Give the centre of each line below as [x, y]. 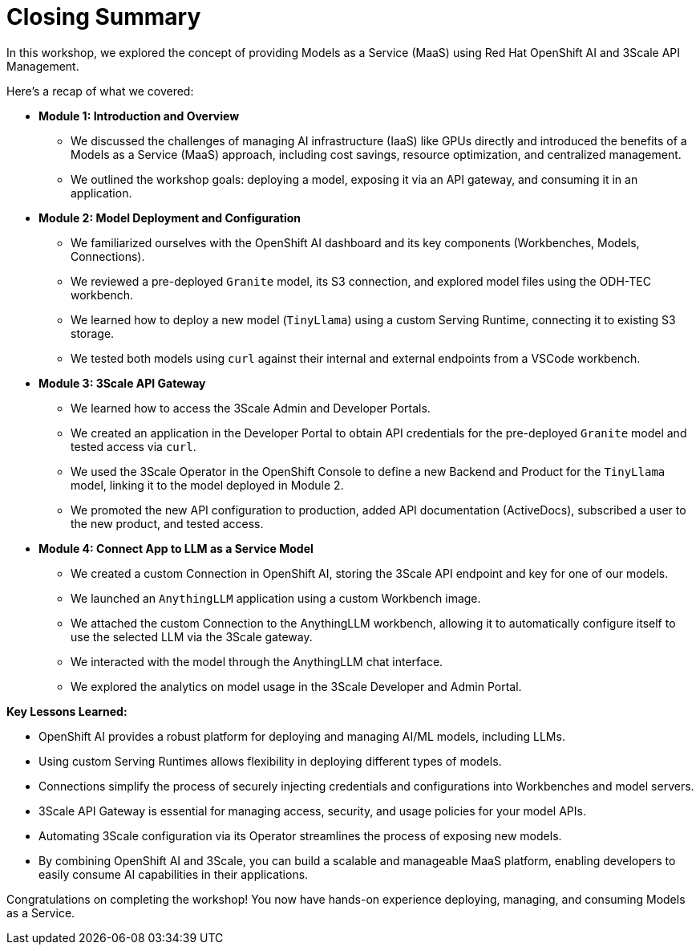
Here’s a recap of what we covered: [100, 91]
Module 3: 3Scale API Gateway [122, 383]
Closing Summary [104, 17]
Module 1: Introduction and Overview [139, 116]
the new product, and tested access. [167, 523]
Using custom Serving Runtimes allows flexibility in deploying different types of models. [270, 761]
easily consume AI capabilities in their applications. [174, 874]
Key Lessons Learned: [67, 711]
